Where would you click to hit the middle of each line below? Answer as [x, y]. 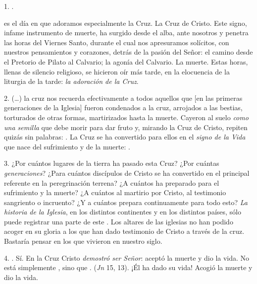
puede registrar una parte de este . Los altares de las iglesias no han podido [119, 221]
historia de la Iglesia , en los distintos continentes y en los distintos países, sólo [123, 212]
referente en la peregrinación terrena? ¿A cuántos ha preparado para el [112, 182]
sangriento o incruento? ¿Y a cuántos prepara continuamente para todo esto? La [126, 202]
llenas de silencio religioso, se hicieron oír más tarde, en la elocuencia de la [117, 71]
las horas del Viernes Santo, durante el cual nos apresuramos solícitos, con [117, 42]
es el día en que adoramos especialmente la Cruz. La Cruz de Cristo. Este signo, [126, 23]
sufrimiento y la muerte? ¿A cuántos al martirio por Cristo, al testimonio [115, 192]
